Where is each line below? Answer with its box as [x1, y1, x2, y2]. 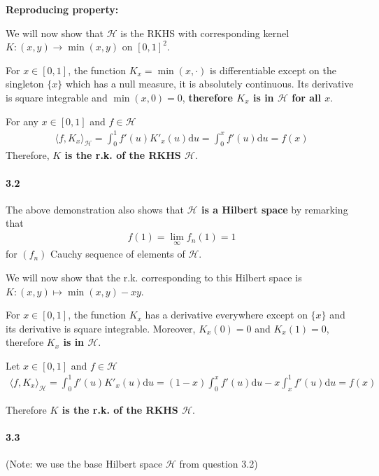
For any [6, 113, 38, 128]
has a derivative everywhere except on [145, 307, 308, 322]
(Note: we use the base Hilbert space [6, 456, 163, 471]
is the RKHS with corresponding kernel [120, 25, 289, 40]
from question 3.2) [179, 456, 258, 471]
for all [292, 90, 321, 104]
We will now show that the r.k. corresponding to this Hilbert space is [6, 269, 302, 284]
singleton [6, 76, 44, 91]
